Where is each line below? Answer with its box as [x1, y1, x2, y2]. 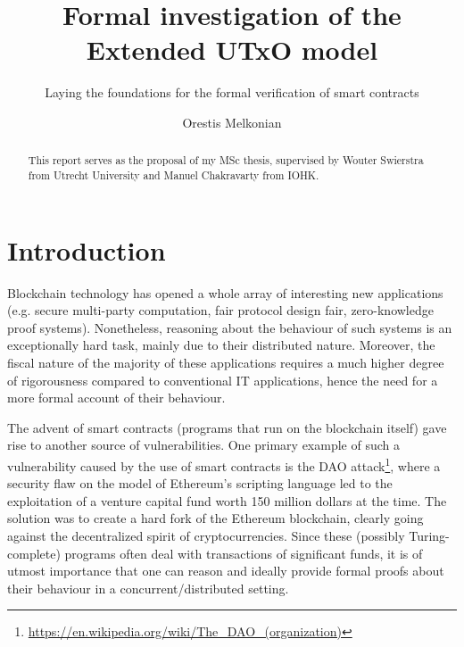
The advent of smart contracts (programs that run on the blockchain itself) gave [7, 418, 447, 436]
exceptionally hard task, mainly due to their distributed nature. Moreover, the [7, 336, 435, 354]
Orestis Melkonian [182, 112, 282, 131]
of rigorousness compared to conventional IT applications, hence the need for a [7, 370, 438, 389]
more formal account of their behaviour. [7, 388, 226, 407]
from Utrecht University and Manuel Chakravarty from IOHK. [28, 167, 319, 182]
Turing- [409, 526, 450, 544]
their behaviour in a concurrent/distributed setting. [7, 578, 289, 597]
